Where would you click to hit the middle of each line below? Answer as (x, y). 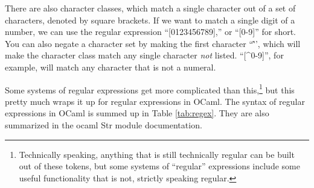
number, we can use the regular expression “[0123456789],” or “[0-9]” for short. (151, 32)
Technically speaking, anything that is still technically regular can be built (157, 154)
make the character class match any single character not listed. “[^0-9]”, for (144, 55)
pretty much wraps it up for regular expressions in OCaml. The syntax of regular (155, 101)
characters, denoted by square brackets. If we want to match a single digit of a (150, 20)
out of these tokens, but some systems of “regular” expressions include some (159, 166)
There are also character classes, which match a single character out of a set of (150, 8)
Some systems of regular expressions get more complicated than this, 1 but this (150, 89)
